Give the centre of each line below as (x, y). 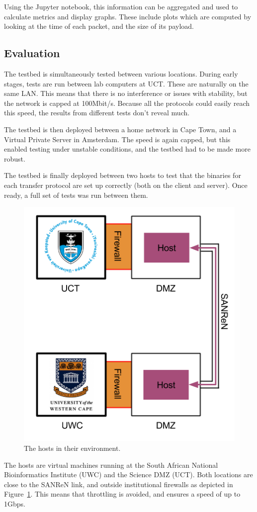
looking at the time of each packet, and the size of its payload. (99, 26)
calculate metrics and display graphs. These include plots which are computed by (128, 16)
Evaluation (32, 53)
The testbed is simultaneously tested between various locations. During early (121, 73)
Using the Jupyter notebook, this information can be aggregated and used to (121, 6)
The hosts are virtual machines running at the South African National (111, 465)
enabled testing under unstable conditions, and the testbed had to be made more (127, 149)
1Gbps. (15, 503)
